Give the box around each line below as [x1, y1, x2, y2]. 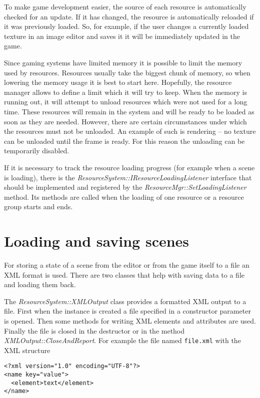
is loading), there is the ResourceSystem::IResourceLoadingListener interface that [4, 172, 252, 182]
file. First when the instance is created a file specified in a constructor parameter [4, 306, 251, 316]
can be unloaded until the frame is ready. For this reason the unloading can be [4, 135, 245, 146]
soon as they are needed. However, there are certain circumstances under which [4, 116, 247, 126]
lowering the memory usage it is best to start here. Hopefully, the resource [4, 77, 232, 87]
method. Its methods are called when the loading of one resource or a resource [4, 191, 244, 202]
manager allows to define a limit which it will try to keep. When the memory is [4, 86, 247, 97]
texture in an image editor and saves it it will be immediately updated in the [4, 30, 240, 41]
